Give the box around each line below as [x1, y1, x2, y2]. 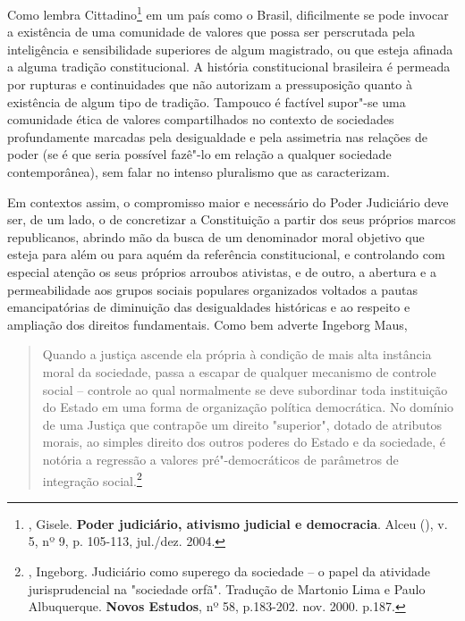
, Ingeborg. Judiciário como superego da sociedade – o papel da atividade [28, 561, 431, 580]
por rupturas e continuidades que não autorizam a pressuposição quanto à [7, 75, 412, 94]
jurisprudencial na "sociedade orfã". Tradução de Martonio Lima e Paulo [28, 579, 426, 598]
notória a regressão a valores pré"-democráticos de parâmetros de [42, 449, 399, 468]
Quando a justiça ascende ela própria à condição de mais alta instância [42, 345, 432, 364]
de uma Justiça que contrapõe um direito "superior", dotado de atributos [42, 415, 443, 433]
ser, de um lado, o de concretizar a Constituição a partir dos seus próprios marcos [7, 210, 456, 229]
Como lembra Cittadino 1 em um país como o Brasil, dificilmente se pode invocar [7, 3, 449, 23]
